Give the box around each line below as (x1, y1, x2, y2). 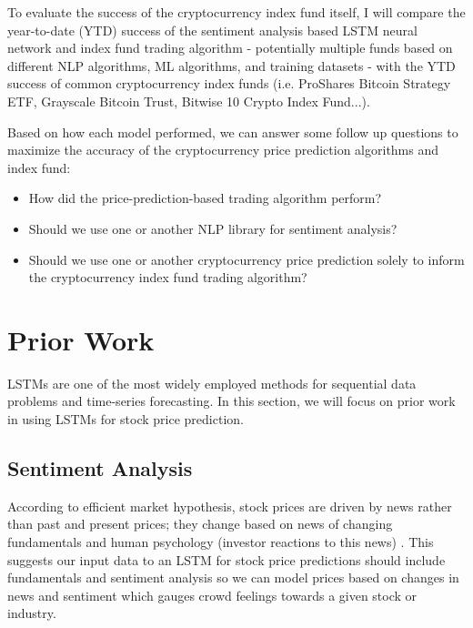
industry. (7, 603, 56, 623)
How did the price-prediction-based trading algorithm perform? (28, 188, 382, 208)
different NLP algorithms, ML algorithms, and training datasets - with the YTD (7, 56, 456, 75)
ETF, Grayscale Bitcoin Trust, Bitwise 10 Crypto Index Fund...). (7, 91, 370, 110)
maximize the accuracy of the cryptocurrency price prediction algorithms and (7, 140, 439, 159)
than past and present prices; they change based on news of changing (7, 514, 393, 533)
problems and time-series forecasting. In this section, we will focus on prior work (7, 391, 456, 410)
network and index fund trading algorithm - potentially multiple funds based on (7, 38, 453, 57)
